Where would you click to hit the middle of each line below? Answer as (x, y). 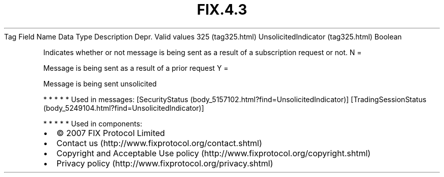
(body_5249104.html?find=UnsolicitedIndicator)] (124, 108)
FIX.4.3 (222, 10)
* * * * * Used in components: (93, 123)
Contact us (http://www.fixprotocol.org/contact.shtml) (159, 143)
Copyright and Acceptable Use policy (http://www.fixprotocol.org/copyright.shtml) (214, 153)
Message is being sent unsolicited (100, 83)
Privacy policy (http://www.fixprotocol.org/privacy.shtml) (165, 163)
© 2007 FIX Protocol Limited (111, 133)
